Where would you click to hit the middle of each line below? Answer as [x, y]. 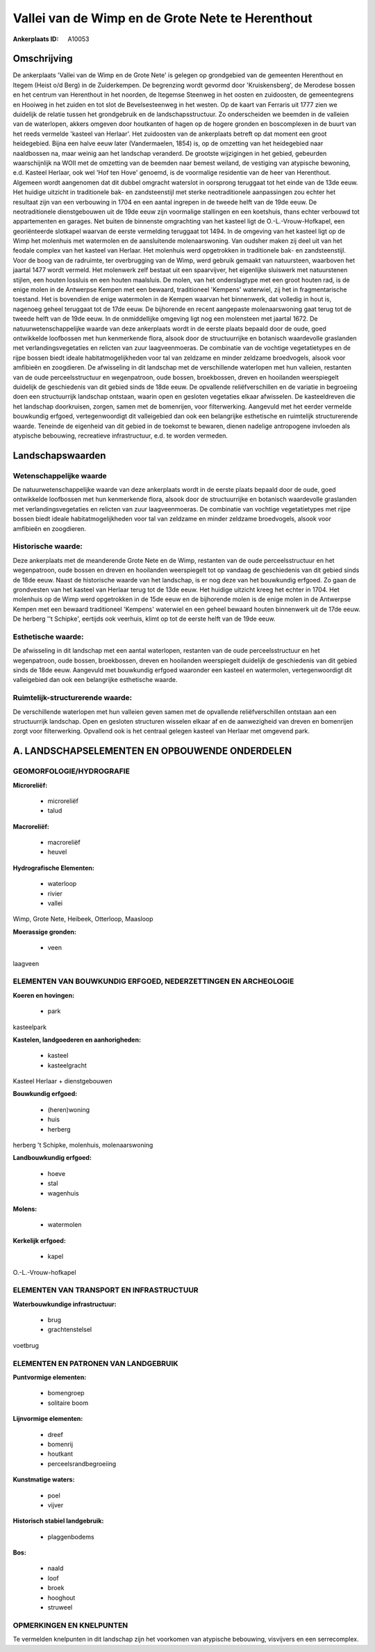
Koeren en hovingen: [44, 995]
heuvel [57, 852]
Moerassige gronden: [44, 932]
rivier [55, 893]
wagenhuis [63, 1193]
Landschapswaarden [59, 455]
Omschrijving [43, 59]
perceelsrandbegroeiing [82, 1463]
